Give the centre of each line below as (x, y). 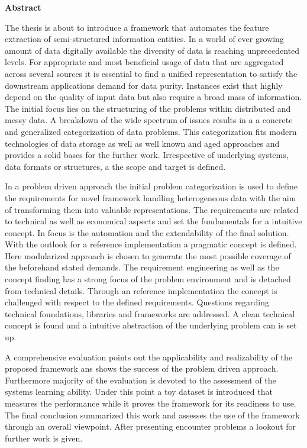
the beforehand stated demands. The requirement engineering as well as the (142, 267)
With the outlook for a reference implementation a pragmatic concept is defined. (151, 244)
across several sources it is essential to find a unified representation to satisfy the (151, 73)
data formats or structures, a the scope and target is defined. (115, 166)
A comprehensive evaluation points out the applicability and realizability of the (148, 357)
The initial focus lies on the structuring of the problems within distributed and (148, 108)
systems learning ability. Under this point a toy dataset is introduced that (139, 391)
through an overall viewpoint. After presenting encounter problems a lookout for (151, 426)
